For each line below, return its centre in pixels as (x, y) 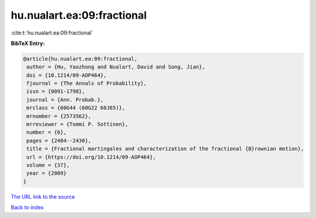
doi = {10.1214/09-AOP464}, (67, 75)
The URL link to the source (43, 196)
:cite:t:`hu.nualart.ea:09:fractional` (52, 33)
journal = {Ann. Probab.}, (65, 100)
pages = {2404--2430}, (59, 141)
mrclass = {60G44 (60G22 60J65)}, (76, 108)
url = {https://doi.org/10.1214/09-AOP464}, (91, 157)
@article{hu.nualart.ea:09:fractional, (80, 59)
